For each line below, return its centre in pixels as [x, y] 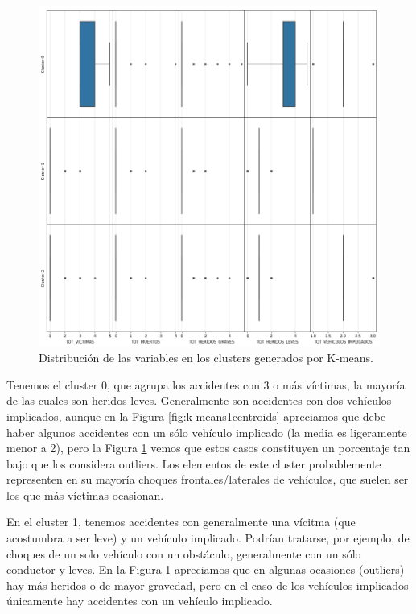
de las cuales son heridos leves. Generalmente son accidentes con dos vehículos [199, 400]
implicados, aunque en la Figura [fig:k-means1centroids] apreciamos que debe [196, 416]
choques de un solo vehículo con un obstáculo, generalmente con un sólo [184, 553]
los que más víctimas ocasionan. [85, 494]
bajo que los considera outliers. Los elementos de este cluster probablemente [194, 463]
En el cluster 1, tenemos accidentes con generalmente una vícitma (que [181, 522]
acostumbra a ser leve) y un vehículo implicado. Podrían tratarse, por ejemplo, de [208, 538]
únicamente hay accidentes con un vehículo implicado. [140, 601]
